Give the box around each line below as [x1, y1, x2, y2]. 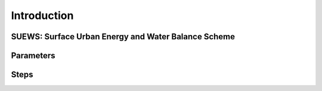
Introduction [11, 9, 74, 22]
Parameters [11, 51, 55, 61]
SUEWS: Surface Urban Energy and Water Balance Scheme [11, 32, 236, 42]
